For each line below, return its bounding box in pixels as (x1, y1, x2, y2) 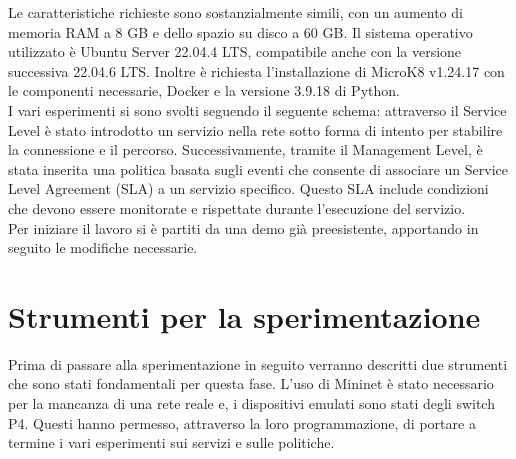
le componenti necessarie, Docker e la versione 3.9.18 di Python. (8, 80, 400, 101)
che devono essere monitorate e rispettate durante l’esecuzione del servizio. (8, 197, 466, 218)
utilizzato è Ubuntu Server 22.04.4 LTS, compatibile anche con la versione (8, 41, 462, 62)
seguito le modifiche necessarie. (8, 237, 198, 258)
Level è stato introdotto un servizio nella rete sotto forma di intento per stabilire (8, 119, 503, 140)
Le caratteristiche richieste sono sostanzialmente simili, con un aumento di (8, 2, 463, 22)
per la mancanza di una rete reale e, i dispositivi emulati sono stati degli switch (8, 393, 495, 414)
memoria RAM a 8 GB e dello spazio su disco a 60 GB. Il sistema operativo (8, 21, 473, 42)
